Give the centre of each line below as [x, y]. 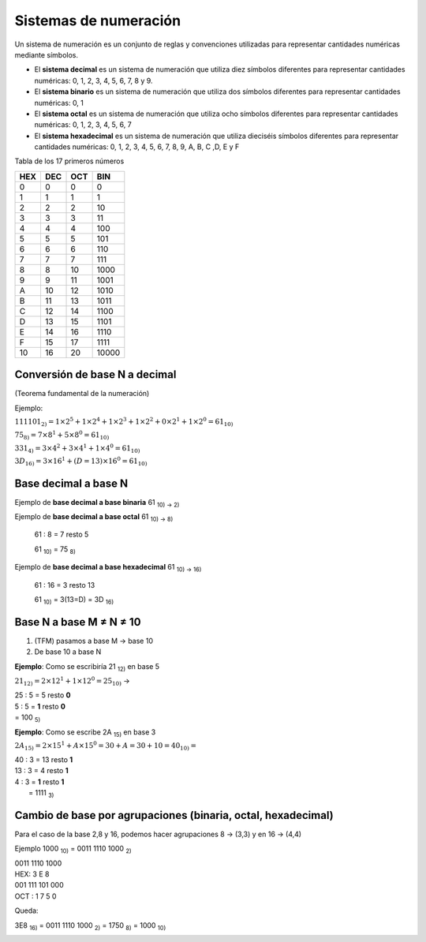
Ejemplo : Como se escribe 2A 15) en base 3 [85, 733]
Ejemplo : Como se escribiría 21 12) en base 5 [87, 667]
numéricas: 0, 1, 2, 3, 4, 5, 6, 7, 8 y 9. [93, 80]
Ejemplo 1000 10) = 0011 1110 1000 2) [73, 850]
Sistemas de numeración [98, 21]
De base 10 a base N [68, 652]
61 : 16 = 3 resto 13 [65, 585]
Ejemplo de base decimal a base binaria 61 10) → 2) [97, 503]
